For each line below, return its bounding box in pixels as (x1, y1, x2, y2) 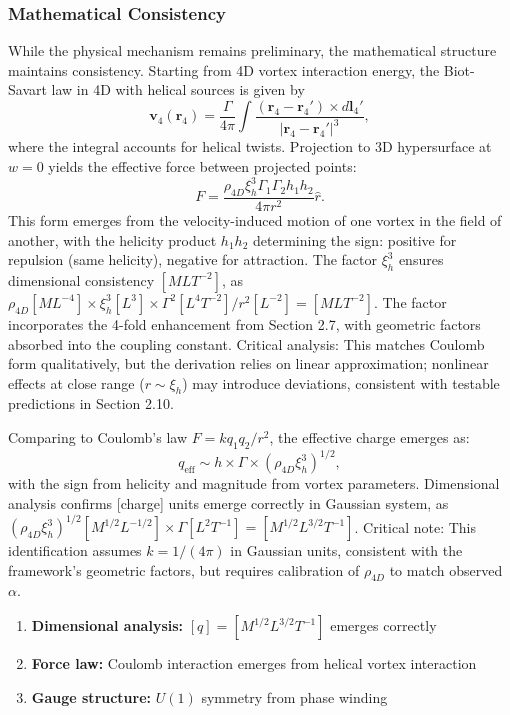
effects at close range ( (8, 372, 145, 393)
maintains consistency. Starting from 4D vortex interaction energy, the (8, 59, 440, 80)
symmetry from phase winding (201, 686, 388, 707)
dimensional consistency (8, 269, 155, 290)
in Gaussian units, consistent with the (230, 540, 463, 561)
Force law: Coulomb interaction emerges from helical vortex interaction (31, 653, 477, 674)
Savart (8, 79, 47, 100)
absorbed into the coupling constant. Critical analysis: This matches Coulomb (8, 333, 485, 354)
